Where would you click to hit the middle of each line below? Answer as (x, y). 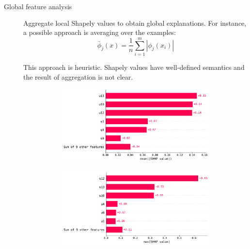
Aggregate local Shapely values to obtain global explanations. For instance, (135, 23)
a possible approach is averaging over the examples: (100, 32)
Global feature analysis (38, 6)
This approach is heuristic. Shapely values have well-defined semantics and (134, 67)
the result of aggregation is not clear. (78, 76)
